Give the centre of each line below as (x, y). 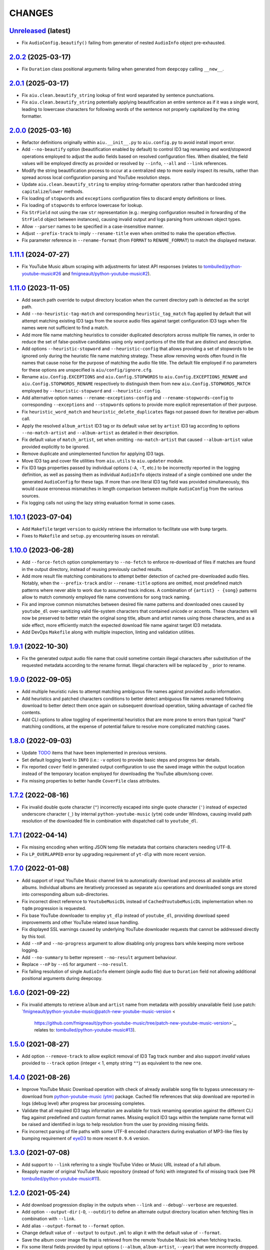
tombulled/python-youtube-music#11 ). (61, 1178)
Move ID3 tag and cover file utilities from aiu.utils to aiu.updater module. (103, 460)
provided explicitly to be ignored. (56, 446)
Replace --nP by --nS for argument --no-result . (75, 964)
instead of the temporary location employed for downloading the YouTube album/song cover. (117, 774)
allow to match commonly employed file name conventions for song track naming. (106, 597)
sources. (31, 495)
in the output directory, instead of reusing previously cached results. (92, 569)
